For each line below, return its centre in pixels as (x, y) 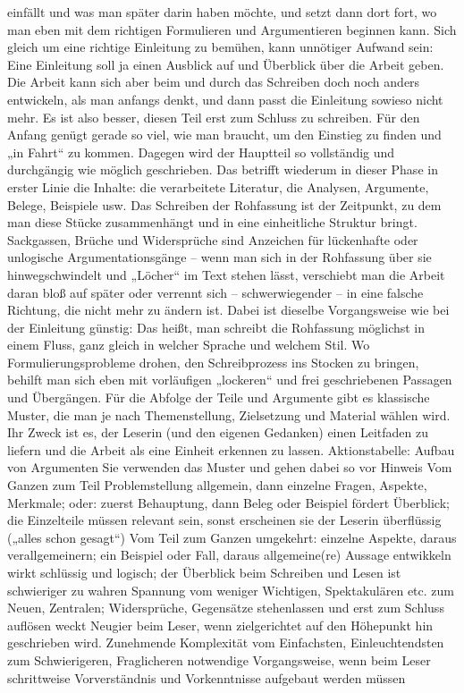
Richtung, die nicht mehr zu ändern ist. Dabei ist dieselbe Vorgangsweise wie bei (228, 310)
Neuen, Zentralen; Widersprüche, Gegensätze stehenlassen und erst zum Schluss (226, 608)
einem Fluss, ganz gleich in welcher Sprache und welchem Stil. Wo (189, 345)
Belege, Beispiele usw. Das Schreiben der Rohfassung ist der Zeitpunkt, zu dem (224, 204)
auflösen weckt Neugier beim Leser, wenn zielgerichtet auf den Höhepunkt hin (220, 625)
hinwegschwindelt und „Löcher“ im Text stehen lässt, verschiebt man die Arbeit (226, 274)
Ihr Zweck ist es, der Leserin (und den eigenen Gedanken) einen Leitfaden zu (218, 432)
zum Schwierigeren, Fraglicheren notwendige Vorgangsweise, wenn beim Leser (219, 659)
